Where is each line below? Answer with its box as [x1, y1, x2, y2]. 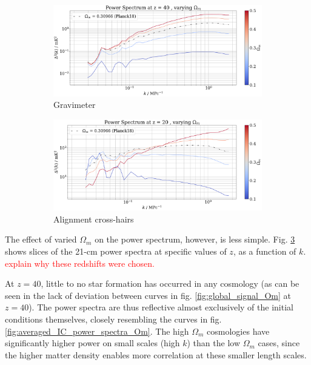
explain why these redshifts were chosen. [5, 256, 155, 269]
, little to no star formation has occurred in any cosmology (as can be [41, 277, 299, 290]
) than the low [187, 337, 241, 349]
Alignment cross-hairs [53, 212, 134, 225]
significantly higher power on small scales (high [5, 337, 180, 349]
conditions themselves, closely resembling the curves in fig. [5, 312, 222, 325]
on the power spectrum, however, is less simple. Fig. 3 [95, 233, 295, 246]
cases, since [258, 337, 300, 349]
